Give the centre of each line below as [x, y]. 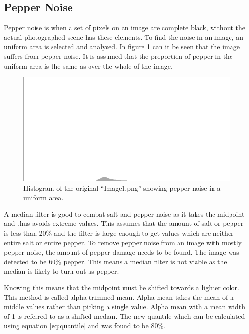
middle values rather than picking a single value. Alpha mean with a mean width [125, 306]
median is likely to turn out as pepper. [62, 271]
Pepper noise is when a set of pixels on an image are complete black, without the [124, 28]
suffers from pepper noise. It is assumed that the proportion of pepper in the [118, 56]
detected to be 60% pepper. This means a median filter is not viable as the [116, 261]
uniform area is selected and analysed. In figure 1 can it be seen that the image [122, 46]
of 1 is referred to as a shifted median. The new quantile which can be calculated [124, 316]
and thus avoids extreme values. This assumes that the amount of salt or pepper [124, 223]
